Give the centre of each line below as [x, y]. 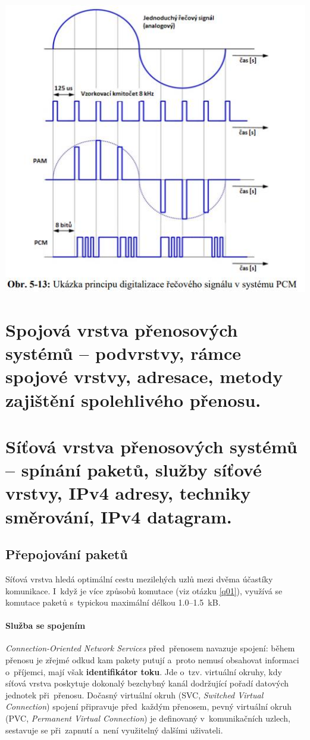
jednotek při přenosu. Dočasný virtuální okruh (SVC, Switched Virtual [134, 694]
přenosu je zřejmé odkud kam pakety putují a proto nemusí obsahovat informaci [152, 660]
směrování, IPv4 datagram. [119, 516]
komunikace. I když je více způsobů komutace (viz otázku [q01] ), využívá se [144, 590]
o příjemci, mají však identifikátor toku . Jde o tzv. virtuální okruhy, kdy [144, 671]
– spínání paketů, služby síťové [134, 470]
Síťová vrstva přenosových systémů [151, 446]
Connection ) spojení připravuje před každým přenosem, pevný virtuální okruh [148, 706]
